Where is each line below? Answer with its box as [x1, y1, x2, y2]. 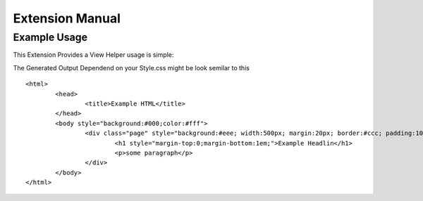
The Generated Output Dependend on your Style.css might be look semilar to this [13, 63, 250, 72]
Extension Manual [13, 11, 121, 26]
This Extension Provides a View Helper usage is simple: [13, 51, 174, 59]
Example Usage [13, 31, 88, 44]
